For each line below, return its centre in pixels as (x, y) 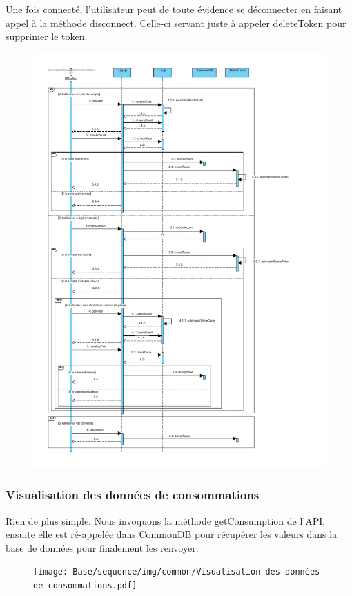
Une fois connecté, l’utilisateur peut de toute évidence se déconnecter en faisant (174, 9)
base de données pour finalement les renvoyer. (102, 547)
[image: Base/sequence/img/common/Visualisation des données (177, 572)
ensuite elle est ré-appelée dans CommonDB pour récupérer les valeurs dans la (172, 534)
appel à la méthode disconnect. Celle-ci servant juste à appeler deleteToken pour (176, 22)
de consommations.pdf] (85, 585)
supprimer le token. (47, 36)
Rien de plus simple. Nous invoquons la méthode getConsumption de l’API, (166, 520)
